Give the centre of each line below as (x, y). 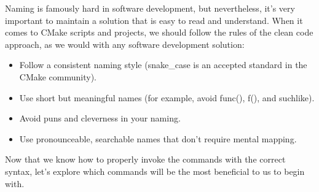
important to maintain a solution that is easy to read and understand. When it (154, 20)
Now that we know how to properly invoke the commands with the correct (145, 159)
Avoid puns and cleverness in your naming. (100, 118)
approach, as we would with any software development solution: (125, 44)
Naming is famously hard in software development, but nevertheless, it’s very (150, 8)
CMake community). (58, 76)
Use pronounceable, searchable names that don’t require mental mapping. (158, 138)
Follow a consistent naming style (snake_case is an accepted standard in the (163, 65)
